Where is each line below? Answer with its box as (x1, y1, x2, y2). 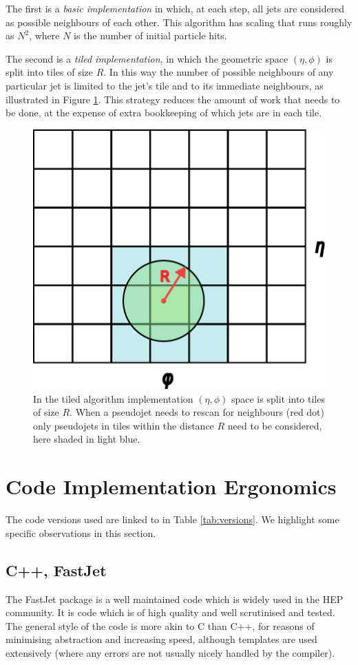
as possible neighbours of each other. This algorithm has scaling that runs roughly (6, 14, 352, 29)
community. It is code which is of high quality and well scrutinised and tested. (6, 605, 335, 620)
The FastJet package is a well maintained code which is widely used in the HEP (6, 591, 344, 606)
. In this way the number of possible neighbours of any (103, 65, 334, 79)
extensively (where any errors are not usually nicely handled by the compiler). (6, 645, 335, 659)
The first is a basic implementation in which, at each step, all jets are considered (6, 1, 345, 15)
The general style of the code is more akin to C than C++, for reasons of (6, 618, 315, 633)
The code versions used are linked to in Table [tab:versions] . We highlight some (6, 512, 339, 527)
